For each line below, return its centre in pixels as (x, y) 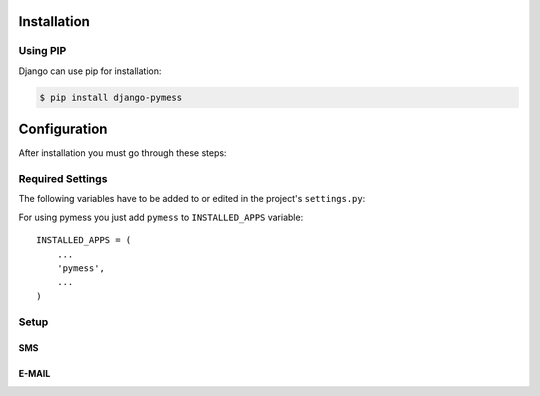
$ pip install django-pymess (111, 97)
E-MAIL (34, 374)
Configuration (63, 129)
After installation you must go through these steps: (122, 153)
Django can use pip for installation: (90, 71)
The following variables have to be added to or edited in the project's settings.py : (192, 199)
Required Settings (63, 179)
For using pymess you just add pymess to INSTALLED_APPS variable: (161, 217)
